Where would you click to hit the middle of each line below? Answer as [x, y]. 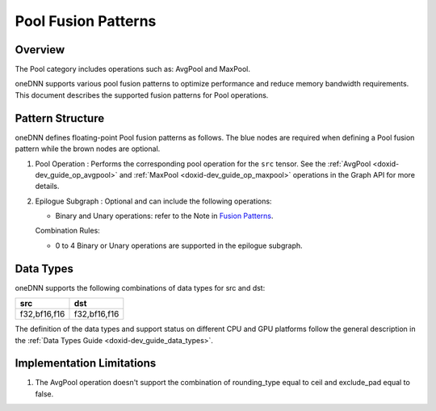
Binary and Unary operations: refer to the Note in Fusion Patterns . [164, 216]
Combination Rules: [67, 231]
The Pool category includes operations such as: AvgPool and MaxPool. [132, 69]
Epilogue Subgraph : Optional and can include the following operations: [153, 201]
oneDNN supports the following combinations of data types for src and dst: [140, 287]
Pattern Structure [60, 118]
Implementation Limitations [86, 363]
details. [47, 187]
